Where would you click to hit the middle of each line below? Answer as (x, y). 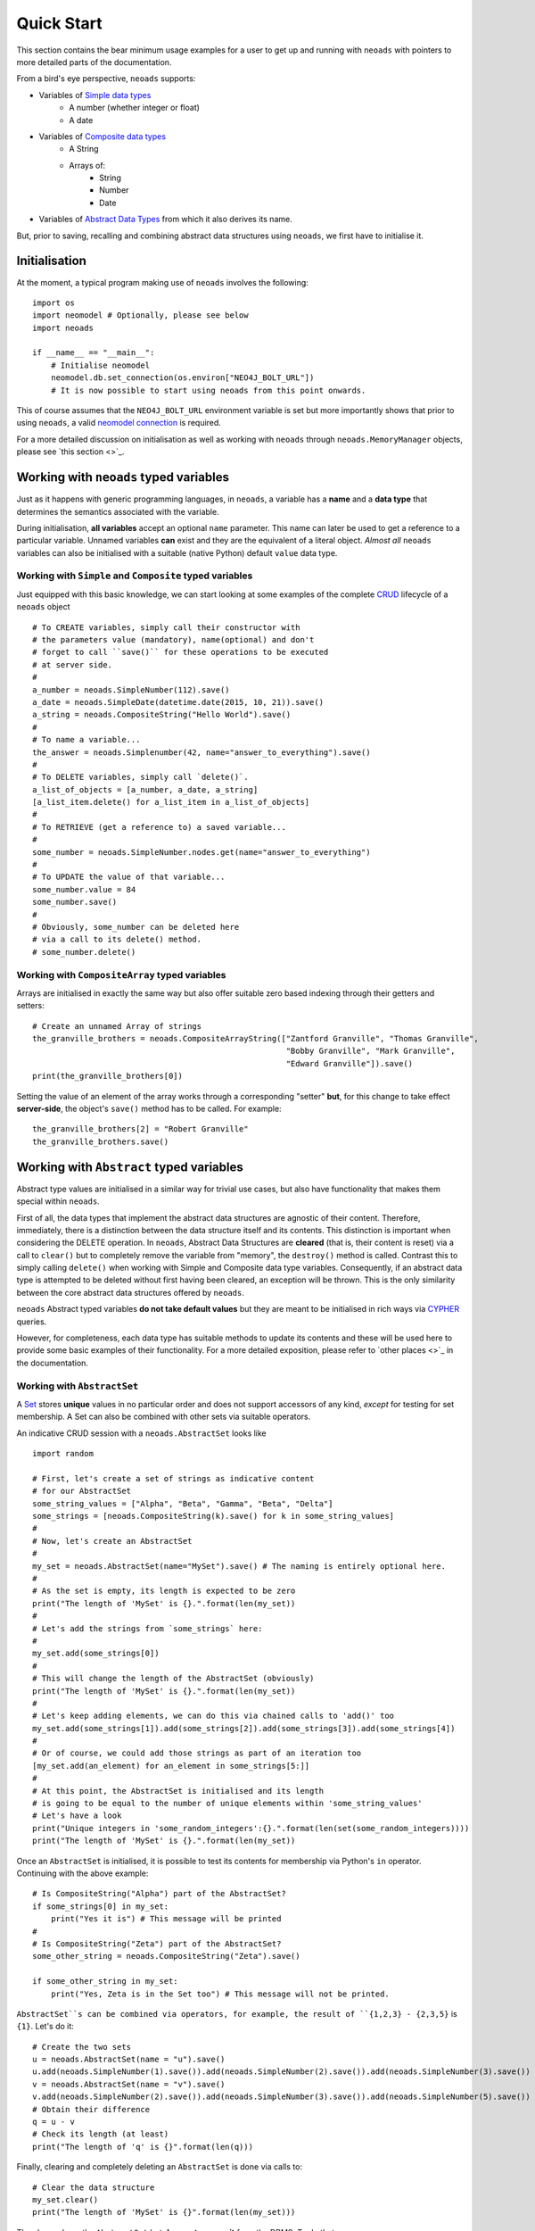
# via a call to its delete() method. (117, 940)
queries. (32, 1322)
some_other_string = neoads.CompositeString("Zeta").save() (166, 1956)
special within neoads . (58, 1201)
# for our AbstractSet (82, 1491)
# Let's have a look (77, 1816)
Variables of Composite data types (103, 136)
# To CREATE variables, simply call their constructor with (166, 627)
